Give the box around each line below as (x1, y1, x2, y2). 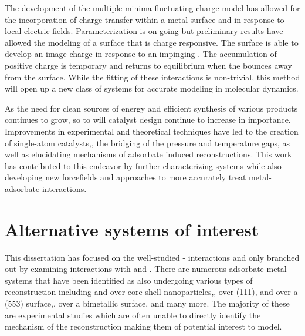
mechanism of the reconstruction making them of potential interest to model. (5, 320, 282, 332)
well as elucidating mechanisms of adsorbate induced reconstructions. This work (5, 148, 292, 160)
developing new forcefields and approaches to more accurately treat (5, 171, 246, 183)
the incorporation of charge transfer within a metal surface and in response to (5, 13, 284, 25)
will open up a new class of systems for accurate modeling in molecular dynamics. (5, 82, 299, 95)
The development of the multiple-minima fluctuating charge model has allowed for (5, 2, 300, 14)
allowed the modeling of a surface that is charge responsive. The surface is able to (5, 36, 299, 48)
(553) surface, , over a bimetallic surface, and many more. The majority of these (5, 297, 290, 309)
